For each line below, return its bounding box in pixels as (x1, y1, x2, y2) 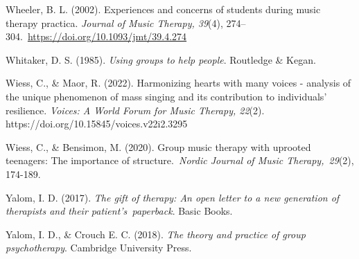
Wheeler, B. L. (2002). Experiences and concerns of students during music (6, 2, 321, 16)
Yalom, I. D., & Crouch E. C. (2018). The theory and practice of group (6, 226, 306, 241)
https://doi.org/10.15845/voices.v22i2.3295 (6, 116, 188, 131)
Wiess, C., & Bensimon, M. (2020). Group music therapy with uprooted (6, 139, 311, 154)
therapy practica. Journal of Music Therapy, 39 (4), (6, 15, 223, 30)
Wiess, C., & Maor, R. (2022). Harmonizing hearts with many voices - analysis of (6, 75, 351, 90)
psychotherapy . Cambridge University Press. (6, 240, 192, 255)
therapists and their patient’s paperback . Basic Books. (6, 204, 233, 218)
